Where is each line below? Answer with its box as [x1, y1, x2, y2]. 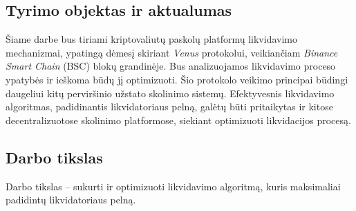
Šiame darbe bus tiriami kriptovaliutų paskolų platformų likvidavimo [6, 32, 297, 46]
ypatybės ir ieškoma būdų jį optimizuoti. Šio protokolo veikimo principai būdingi [6, 72, 348, 86]
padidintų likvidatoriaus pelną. [6, 192, 136, 207]
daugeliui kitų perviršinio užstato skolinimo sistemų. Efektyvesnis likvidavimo [6, 86, 335, 100]
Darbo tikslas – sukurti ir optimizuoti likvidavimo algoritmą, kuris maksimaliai [6, 179, 341, 193]
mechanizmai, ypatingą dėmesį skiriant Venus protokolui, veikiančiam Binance [6, 45, 338, 59]
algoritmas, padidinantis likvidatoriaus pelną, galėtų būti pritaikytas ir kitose [6, 99, 333, 114]
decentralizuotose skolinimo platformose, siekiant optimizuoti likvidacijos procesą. [6, 112, 351, 127]
